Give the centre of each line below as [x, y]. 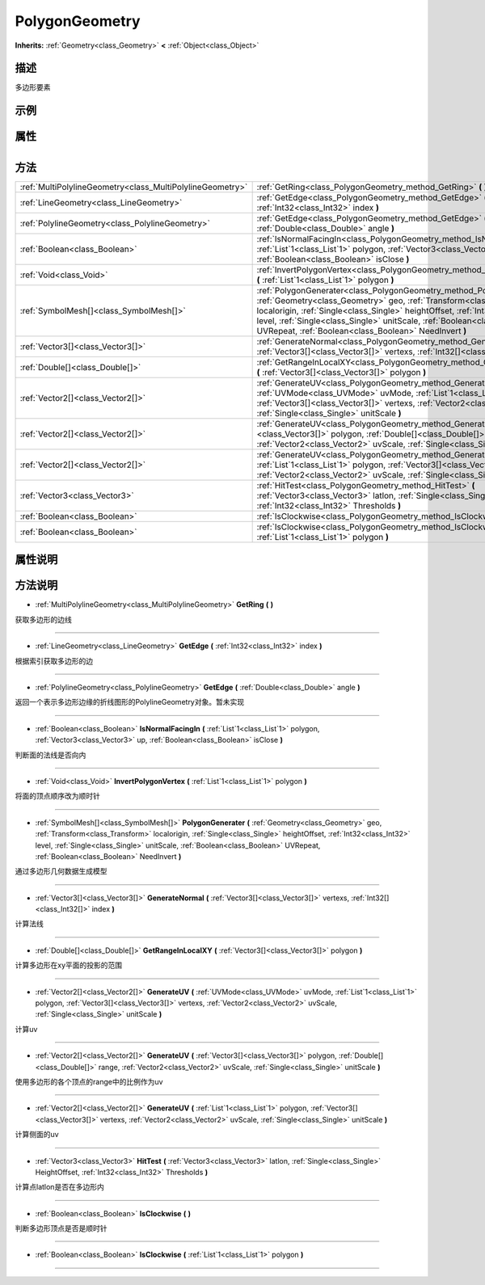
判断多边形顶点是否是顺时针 [61, 1228]
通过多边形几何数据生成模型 [61, 871]
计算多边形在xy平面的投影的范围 [69, 965]
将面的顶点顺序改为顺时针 [57, 796]
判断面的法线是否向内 [51, 755]
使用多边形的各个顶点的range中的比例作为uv [89, 1081]
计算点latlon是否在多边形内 [59, 1187]
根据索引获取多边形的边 [54, 661]
